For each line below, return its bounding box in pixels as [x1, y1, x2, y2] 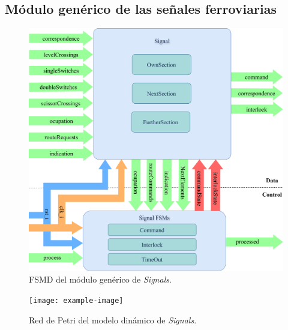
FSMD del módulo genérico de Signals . [29, 273, 172, 286]
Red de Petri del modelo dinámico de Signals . [29, 313, 197, 326]
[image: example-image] [29, 296, 124, 305]
